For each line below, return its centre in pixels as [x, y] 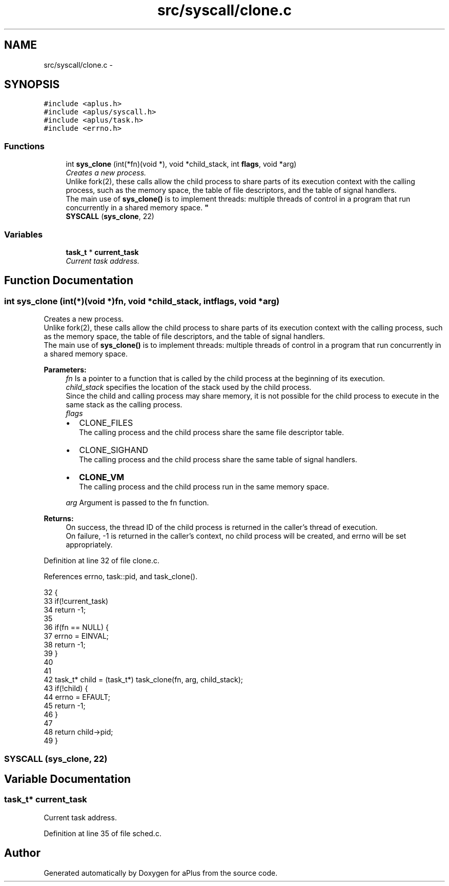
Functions [24, 146]
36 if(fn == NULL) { [76, 627]
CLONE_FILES [106, 423]
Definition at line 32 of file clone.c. [101, 561]
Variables [24, 234]
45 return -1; [65, 706]
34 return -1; [65, 610]
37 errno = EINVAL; [76, 636]
